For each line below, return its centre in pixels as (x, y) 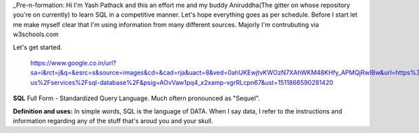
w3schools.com (36, 34)
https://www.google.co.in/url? (73, 63)
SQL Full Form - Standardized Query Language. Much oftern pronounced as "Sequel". (137, 98)
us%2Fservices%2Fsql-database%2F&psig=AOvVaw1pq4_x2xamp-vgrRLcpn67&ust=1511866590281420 (182, 82)
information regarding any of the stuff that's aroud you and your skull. (113, 120)
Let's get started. (38, 47)
